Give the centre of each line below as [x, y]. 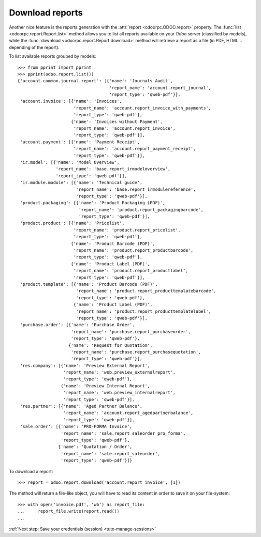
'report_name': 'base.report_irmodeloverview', [113, 169]
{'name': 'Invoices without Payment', [117, 122]
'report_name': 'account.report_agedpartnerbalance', [128, 413]
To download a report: [31, 471]
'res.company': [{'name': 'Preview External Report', [85, 365]
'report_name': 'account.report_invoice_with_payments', [142, 108]
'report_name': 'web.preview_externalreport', [119, 372]
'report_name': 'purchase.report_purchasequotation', [136, 352]
